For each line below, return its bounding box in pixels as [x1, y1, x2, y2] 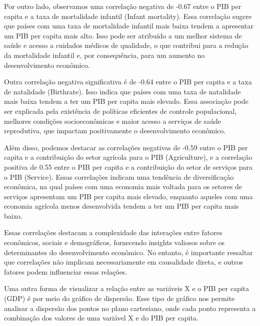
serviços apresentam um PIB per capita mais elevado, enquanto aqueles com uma [4, 191, 253, 201]
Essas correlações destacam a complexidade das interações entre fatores [4, 227, 222, 238]
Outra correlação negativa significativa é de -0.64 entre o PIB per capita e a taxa [4, 76, 252, 87]
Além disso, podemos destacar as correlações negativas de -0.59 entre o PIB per [4, 142, 248, 152]
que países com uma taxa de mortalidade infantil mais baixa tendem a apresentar [4, 20, 253, 31]
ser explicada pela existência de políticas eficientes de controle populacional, [4, 105, 237, 116]
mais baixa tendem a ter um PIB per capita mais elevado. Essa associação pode [4, 96, 248, 106]
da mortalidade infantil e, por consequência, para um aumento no [4, 49, 205, 60]
